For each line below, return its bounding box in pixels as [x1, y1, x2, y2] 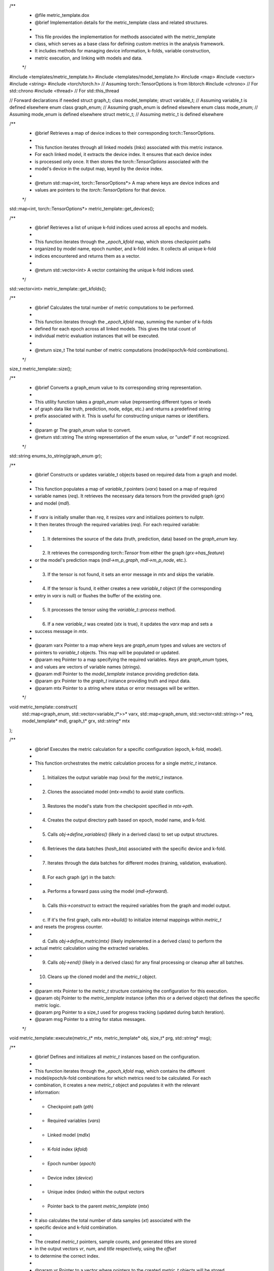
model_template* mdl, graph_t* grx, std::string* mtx [22, 718, 130, 724]
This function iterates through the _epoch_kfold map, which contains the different [35, 1068, 205, 1074]
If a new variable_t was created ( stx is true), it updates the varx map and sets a [47, 621, 213, 627]
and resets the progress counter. [35, 924, 104, 930]
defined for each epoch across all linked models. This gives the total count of [35, 326, 196, 332]
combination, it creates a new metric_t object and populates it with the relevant [35, 1082, 200, 1088]
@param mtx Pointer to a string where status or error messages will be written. [35, 685, 200, 691]
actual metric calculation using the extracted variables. [35, 945, 150, 951]
